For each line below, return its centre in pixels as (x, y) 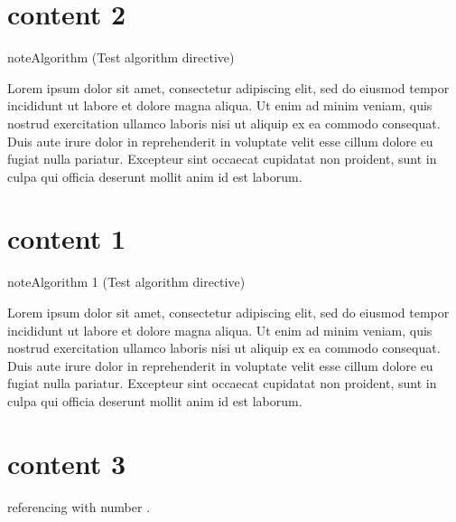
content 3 (67, 463)
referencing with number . (79, 506)
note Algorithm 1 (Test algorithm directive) (126, 282)
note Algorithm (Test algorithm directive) (121, 57)
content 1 (67, 238)
